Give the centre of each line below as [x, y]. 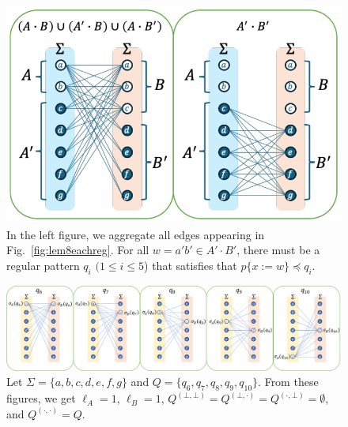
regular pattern [43, 265]
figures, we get [41, 398]
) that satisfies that [191, 265]
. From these [288, 382]
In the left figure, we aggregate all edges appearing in [136, 234]
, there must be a [278, 250]
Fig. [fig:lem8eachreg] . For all [78, 250]
